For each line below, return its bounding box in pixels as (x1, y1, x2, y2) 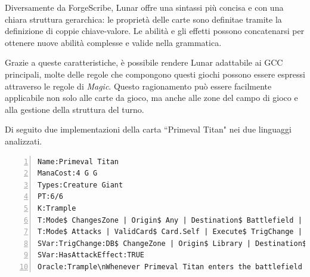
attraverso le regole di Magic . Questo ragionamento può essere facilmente (5, 79, 272, 92)
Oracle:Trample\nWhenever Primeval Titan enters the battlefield (38, 262, 302, 271)
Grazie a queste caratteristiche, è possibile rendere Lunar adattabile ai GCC (5, 56, 283, 69)
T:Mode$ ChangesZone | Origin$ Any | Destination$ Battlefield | (38, 216, 302, 224)
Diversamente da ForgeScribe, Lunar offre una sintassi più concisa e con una (5, 1, 284, 13)
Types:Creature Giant (38, 180, 123, 189)
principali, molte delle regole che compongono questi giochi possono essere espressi (5, 67, 305, 80)
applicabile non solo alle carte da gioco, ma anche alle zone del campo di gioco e (5, 91, 298, 104)
